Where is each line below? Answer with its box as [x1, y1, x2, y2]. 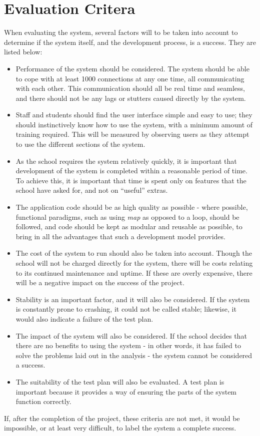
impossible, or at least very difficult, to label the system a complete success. [4, 423, 236, 433]
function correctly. [15, 396, 71, 407]
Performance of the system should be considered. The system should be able [15, 63, 249, 73]
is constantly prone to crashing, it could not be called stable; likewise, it [15, 304, 236, 314]
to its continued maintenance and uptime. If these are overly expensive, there [15, 267, 252, 278]
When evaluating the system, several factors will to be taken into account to [4, 27, 238, 37]
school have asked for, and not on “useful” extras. [15, 185, 168, 195]
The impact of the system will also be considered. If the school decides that [15, 330, 247, 341]
